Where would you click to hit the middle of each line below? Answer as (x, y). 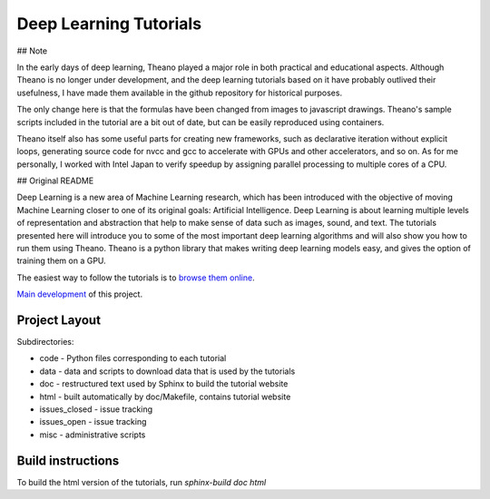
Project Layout (59, 320)
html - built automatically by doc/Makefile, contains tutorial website (165, 396)
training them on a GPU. (61, 261)
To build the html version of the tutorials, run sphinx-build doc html (142, 482)
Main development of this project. (80, 294)
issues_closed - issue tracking (96, 409)
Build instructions (68, 460)
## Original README (55, 181)
